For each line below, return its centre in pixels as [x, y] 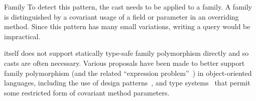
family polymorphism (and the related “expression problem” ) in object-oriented [128, 73]
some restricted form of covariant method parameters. [87, 92]
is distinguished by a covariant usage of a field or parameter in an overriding [121, 16]
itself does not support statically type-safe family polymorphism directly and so [126, 53]
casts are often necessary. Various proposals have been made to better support [124, 63]
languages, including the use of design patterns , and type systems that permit [127, 83]
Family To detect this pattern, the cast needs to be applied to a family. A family [128, 7]
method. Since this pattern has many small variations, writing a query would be [127, 26]
